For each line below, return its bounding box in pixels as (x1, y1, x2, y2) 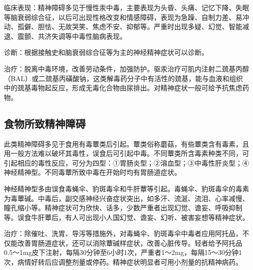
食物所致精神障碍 (4, 116, 86, 131)
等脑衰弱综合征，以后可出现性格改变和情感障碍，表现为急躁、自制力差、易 (4, 12, 242, 22)
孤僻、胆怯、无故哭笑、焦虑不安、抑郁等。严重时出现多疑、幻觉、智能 (17, 21, 242, 32)
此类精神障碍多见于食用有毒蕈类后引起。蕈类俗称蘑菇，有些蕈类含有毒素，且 (4, 138, 249, 149)
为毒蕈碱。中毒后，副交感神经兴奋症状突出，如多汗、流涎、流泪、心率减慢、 (4, 193, 249, 203)
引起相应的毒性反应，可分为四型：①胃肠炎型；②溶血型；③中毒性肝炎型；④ (4, 157, 249, 168)
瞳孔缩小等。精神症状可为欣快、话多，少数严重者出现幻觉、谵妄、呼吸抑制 (4, 202, 242, 213)
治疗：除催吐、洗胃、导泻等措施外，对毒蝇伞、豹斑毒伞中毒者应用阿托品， (4, 228, 242, 238)
